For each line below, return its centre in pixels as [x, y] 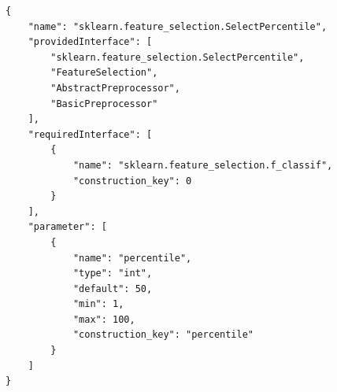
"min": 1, [98, 304]
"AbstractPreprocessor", [115, 88]
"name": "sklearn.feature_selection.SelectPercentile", [178, 26]
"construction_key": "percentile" [163, 335]
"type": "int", [113, 274]
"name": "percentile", [132, 258]
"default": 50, [113, 288]
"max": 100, [104, 319]
